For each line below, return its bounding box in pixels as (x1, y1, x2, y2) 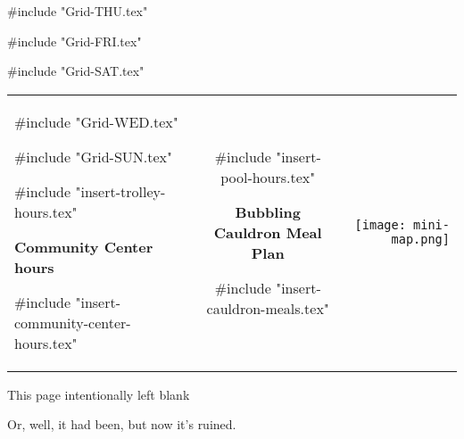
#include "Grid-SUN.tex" (14, 145, 173, 167)
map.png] (391, 232, 450, 247)
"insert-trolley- (75, 180, 166, 202)
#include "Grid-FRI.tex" (7, 31, 142, 50)
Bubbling (235, 201, 301, 222)
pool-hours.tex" (220, 166, 316, 187)
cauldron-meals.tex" (206, 297, 329, 319)
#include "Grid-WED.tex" (14, 111, 178, 132)
